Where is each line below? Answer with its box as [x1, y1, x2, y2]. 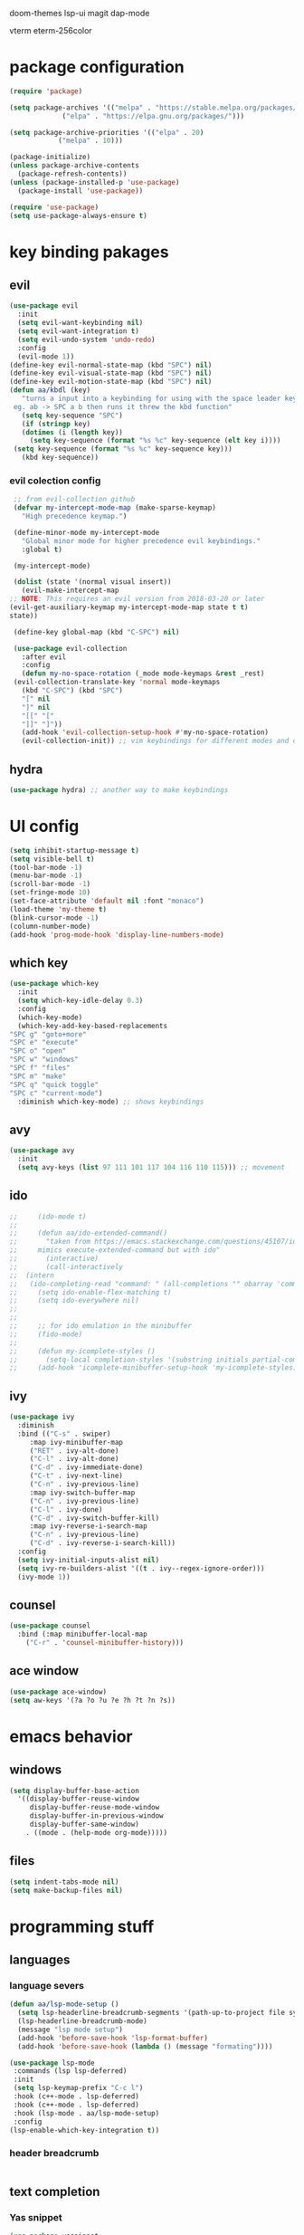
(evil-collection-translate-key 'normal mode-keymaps [13, 678, 221, 687]
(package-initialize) [9, 153, 91, 162]
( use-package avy [9, 1146, 75, 1155]
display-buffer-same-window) [29, 1820, 140, 1829]
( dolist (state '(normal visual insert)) [13, 578, 172, 587]
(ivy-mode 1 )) [17, 1572, 71, 1581]
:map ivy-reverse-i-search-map [29, 1522, 147, 1531]
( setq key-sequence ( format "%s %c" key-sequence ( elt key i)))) [29, 436, 281, 445]
